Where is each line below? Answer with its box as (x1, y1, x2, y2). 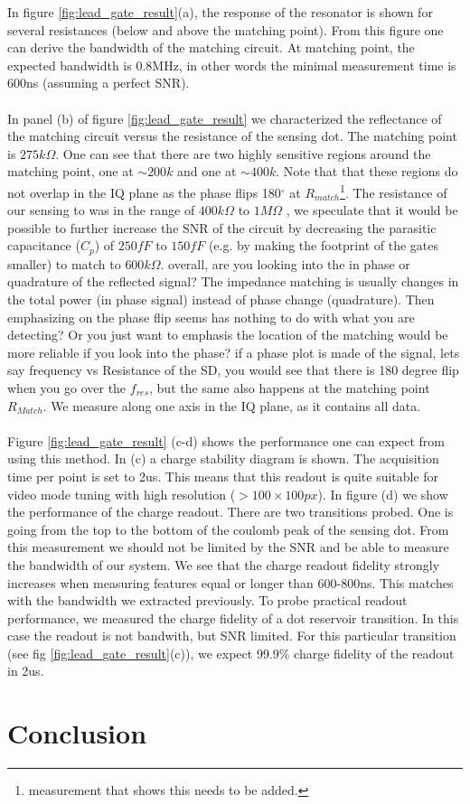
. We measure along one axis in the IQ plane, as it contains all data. (42, 396, 421, 415)
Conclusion (7, 715, 147, 752)
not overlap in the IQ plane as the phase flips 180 (7, 182, 281, 201)
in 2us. (7, 661, 44, 680)
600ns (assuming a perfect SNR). (7, 73, 190, 92)
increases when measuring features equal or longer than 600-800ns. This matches (7, 573, 454, 592)
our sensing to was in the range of (7, 201, 195, 220)
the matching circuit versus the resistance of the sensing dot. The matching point (7, 126, 457, 145)
